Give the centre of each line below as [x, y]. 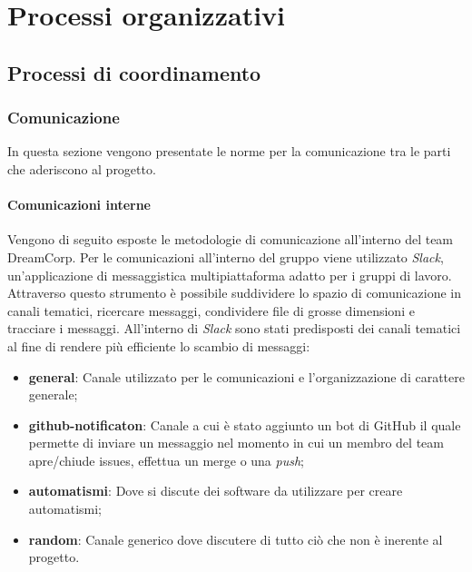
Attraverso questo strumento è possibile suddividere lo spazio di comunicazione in [235, 293]
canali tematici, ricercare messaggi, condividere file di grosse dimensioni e [211, 310]
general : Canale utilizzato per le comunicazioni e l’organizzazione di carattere [246, 376]
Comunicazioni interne [79, 205]
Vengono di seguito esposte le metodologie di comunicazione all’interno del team [231, 239]
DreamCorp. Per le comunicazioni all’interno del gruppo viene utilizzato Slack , [226, 256]
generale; [53, 394]
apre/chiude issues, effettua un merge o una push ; [166, 460]
